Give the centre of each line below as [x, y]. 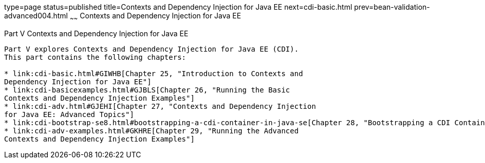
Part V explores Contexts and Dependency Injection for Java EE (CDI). [152, 49]
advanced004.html [36, 16]
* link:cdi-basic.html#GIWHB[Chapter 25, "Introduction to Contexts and [154, 73]
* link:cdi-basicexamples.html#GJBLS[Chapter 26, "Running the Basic [147, 90]
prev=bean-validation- [392, 7]
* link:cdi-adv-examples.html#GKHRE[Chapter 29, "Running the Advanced [152, 131]
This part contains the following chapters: [95, 57]
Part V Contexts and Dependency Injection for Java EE [96, 33]
